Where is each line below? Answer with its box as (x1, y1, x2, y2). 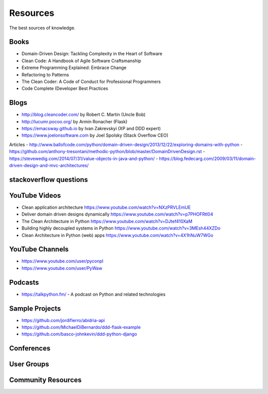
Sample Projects (9, 304, 61, 313)
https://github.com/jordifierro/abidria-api (21, 317, 105, 323)
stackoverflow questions (9, 175, 88, 184)
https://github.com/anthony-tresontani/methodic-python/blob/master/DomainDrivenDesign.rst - (9, 149, 205, 155)
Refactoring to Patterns (21, 72, 69, 78)
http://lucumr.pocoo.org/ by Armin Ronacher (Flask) (21, 118, 128, 124)
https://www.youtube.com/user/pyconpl (21, 258, 104, 264)
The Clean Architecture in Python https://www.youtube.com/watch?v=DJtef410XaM (21, 218, 193, 224)
